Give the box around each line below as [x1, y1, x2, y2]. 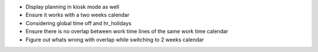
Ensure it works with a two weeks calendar [25, 12, 130, 19]
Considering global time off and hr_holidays [25, 19, 132, 26]
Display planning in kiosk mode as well [25, 4, 120, 10]
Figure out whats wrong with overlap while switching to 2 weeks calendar [25, 36, 204, 43]
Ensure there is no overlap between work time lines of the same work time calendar [25, 28, 228, 35]
